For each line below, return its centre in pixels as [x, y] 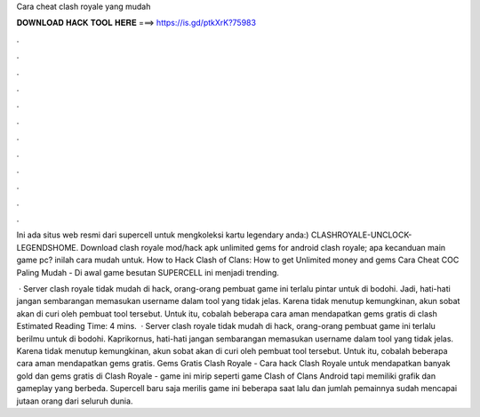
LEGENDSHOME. [48, 247]
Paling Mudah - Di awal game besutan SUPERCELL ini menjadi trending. [148, 272]
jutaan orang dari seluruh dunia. [75, 401]
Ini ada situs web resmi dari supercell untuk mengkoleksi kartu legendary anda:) [163, 235]
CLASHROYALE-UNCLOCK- [361, 235]
